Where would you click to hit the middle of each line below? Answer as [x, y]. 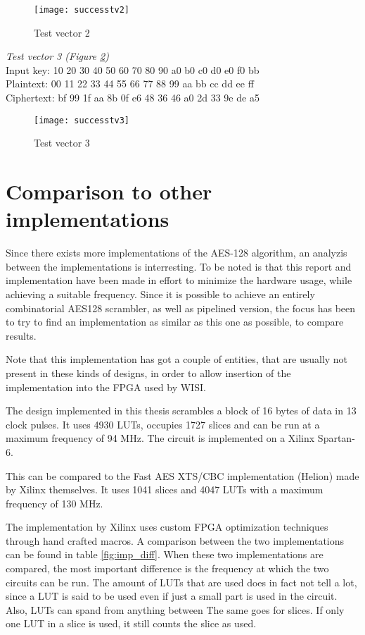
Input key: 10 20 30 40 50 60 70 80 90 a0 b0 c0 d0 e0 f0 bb [133, 69]
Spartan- [336, 438]
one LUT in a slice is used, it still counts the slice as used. [131, 623]
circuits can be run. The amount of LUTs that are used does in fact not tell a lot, [181, 582]
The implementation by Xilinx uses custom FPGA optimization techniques [167, 527]
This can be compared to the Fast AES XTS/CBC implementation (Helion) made [182, 475]
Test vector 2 [62, 32]
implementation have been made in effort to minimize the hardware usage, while [179, 280]
